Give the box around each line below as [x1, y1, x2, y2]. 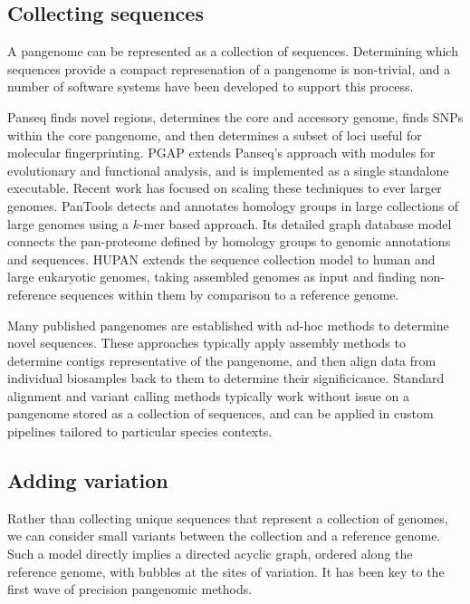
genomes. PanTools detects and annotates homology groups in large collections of [7, 196, 459, 215]
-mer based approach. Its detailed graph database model [139, 214, 452, 233]
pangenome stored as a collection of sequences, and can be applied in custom [7, 404, 434, 423]
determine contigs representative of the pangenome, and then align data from [7, 350, 436, 369]
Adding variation [7, 466, 168, 494]
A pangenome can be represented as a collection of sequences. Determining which [7, 42, 458, 61]
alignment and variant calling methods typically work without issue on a [7, 386, 410, 405]
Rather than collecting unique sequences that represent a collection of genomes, [7, 508, 448, 527]
